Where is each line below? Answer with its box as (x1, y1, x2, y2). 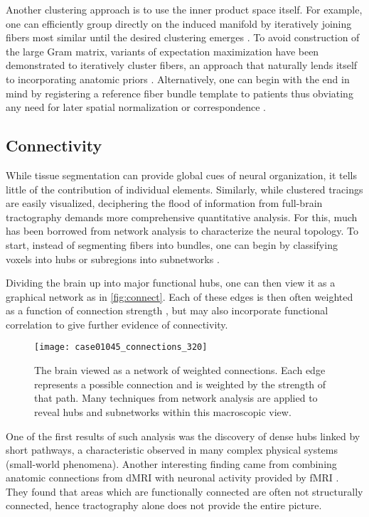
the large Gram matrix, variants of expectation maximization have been (6, 43, 319, 58)
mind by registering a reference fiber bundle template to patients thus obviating (6, 85, 353, 100)
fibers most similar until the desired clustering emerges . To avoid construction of (6, 30, 360, 45)
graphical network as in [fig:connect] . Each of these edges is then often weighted (6, 289, 353, 304)
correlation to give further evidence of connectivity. (6, 316, 228, 331)
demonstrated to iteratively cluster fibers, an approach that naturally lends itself (6, 58, 358, 73)
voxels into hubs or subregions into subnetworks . (6, 251, 220, 266)
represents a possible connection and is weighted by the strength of (34, 376, 326, 391)
